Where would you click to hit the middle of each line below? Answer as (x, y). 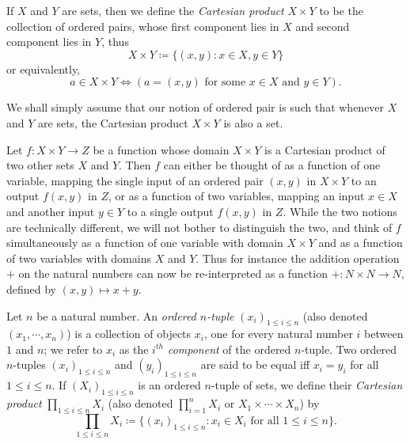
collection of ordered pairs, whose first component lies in (143, 26)
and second (323, 26)
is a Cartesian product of (325, 149)
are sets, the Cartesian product (113, 122)
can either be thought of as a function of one (272, 165)
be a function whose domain (161, 149)
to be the (341, 10)
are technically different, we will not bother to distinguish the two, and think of (199, 227)
